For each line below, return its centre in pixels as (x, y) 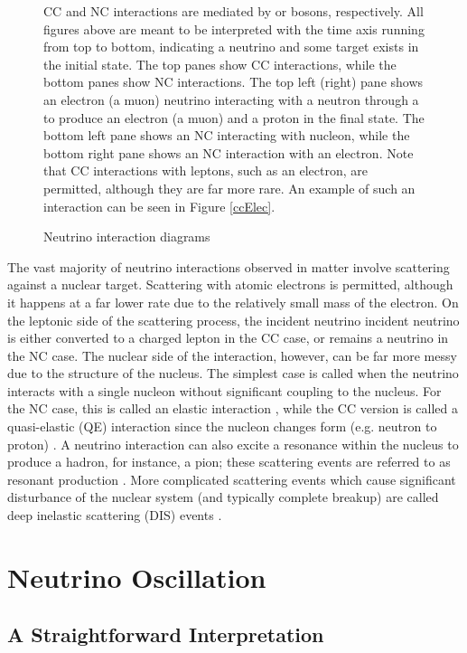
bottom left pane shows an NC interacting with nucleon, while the (227, 135)
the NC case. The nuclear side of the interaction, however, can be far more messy (232, 355)
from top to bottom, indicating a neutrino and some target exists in (231, 47)
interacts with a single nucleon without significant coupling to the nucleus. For (224, 390)
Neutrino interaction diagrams (127, 237)
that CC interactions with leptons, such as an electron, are (205, 170)
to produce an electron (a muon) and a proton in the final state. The (234, 117)
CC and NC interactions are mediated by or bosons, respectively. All (233, 11)
